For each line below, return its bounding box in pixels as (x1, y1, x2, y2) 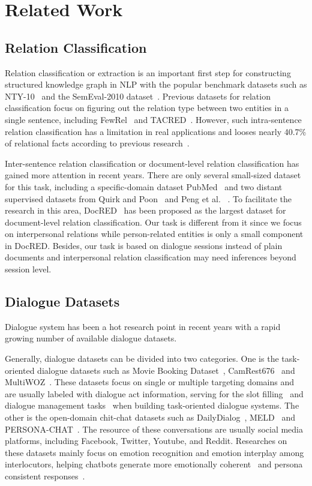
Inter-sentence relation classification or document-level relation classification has (5, 157, 299, 169)
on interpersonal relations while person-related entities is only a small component (5, 227, 304, 240)
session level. (5, 263, 52, 275)
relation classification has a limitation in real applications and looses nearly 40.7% (5, 125, 307, 137)
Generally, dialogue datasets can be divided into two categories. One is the (5, 352, 279, 365)
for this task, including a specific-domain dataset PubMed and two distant (5, 180, 283, 193)
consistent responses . (5, 470, 85, 482)
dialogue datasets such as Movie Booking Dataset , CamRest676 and (37, 364, 295, 376)
